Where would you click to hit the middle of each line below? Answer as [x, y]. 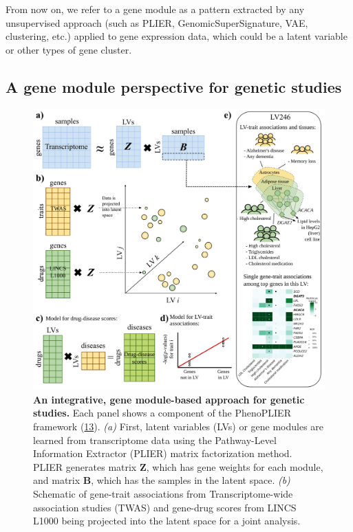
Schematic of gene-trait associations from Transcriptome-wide [163, 494]
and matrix [57, 480]
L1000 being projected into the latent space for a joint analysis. [167, 521]
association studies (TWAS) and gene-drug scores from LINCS [165, 507]
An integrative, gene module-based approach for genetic [169, 399]
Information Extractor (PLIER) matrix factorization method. [163, 453]
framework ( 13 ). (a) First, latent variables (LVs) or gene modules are [179, 426]
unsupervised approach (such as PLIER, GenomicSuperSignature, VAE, [157, 22]
